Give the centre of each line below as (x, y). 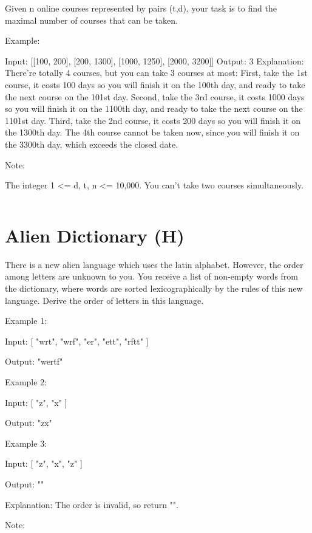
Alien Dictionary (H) (95, 235)
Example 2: (26, 382)
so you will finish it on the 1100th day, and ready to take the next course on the (154, 108)
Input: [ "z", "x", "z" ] (44, 463)
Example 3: (26, 443)
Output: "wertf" (34, 361)
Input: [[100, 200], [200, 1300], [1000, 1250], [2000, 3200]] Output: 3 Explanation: (154, 60)
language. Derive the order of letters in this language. (104, 300)
